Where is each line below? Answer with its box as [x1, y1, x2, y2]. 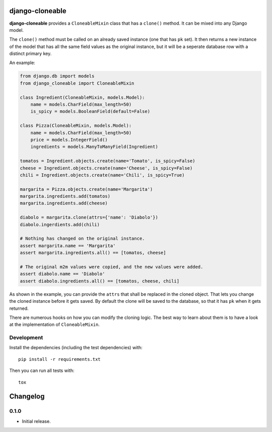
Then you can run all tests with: [9, 367, 75, 373]
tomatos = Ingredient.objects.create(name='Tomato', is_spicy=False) [20, 158, 195, 164]
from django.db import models [20, 73, 95, 79]
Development [9, 334, 43, 341]
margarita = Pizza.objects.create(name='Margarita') [20, 186, 153, 192]
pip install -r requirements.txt [18, 356, 101, 362]
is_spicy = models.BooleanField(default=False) [30, 109, 151, 115]
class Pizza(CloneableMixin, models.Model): [20, 123, 132, 129]
